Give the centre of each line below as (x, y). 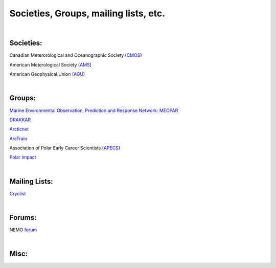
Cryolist (18, 193)
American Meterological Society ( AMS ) (51, 64)
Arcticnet (19, 129)
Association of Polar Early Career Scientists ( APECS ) (65, 148)
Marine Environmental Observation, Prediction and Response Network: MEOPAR (94, 110)
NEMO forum (23, 230)
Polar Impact (23, 157)
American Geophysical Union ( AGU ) (47, 74)
